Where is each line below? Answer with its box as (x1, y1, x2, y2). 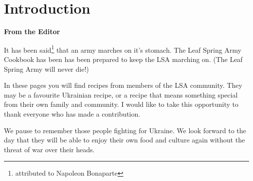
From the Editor (4, 26, 60, 37)
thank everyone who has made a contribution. (4, 108, 141, 119)
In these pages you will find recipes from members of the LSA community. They (4, 80, 242, 90)
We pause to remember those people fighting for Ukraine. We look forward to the (4, 125, 246, 135)
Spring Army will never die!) (4, 63, 89, 74)
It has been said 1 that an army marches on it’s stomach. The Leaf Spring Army (4, 43, 241, 55)
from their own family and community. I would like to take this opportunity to (4, 99, 239, 109)
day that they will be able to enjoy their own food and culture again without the (4, 135, 245, 145)
